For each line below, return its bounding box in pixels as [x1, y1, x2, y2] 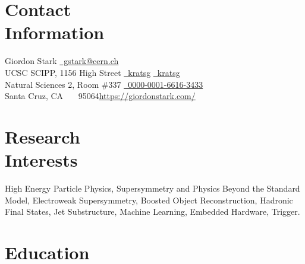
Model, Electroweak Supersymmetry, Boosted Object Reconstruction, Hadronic [5, 193, 293, 206]
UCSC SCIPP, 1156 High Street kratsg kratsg [5, 66, 180, 78]
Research [5, 124, 80, 148]
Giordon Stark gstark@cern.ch [5, 55, 119, 67]
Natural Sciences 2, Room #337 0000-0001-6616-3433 [5, 78, 203, 90]
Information [5, 20, 105, 44]
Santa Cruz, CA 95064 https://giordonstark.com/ [5, 90, 196, 102]
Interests [5, 148, 78, 172]
